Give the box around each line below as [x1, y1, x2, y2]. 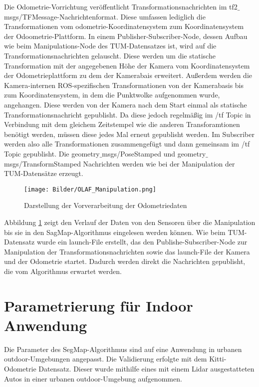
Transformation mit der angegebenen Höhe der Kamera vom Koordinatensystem [4, 60, 250, 70]
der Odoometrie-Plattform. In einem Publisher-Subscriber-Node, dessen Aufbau [4, 30, 248, 41]
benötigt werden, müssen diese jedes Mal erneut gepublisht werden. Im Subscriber [4, 128, 255, 139]
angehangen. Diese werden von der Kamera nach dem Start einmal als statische [4, 99, 247, 109]
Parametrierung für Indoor [4, 295, 193, 315]
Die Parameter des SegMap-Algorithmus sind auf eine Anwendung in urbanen [4, 343, 242, 354]
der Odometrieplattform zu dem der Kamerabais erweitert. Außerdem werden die [4, 70, 253, 80]
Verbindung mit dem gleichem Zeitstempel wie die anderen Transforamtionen [4, 119, 240, 129]
